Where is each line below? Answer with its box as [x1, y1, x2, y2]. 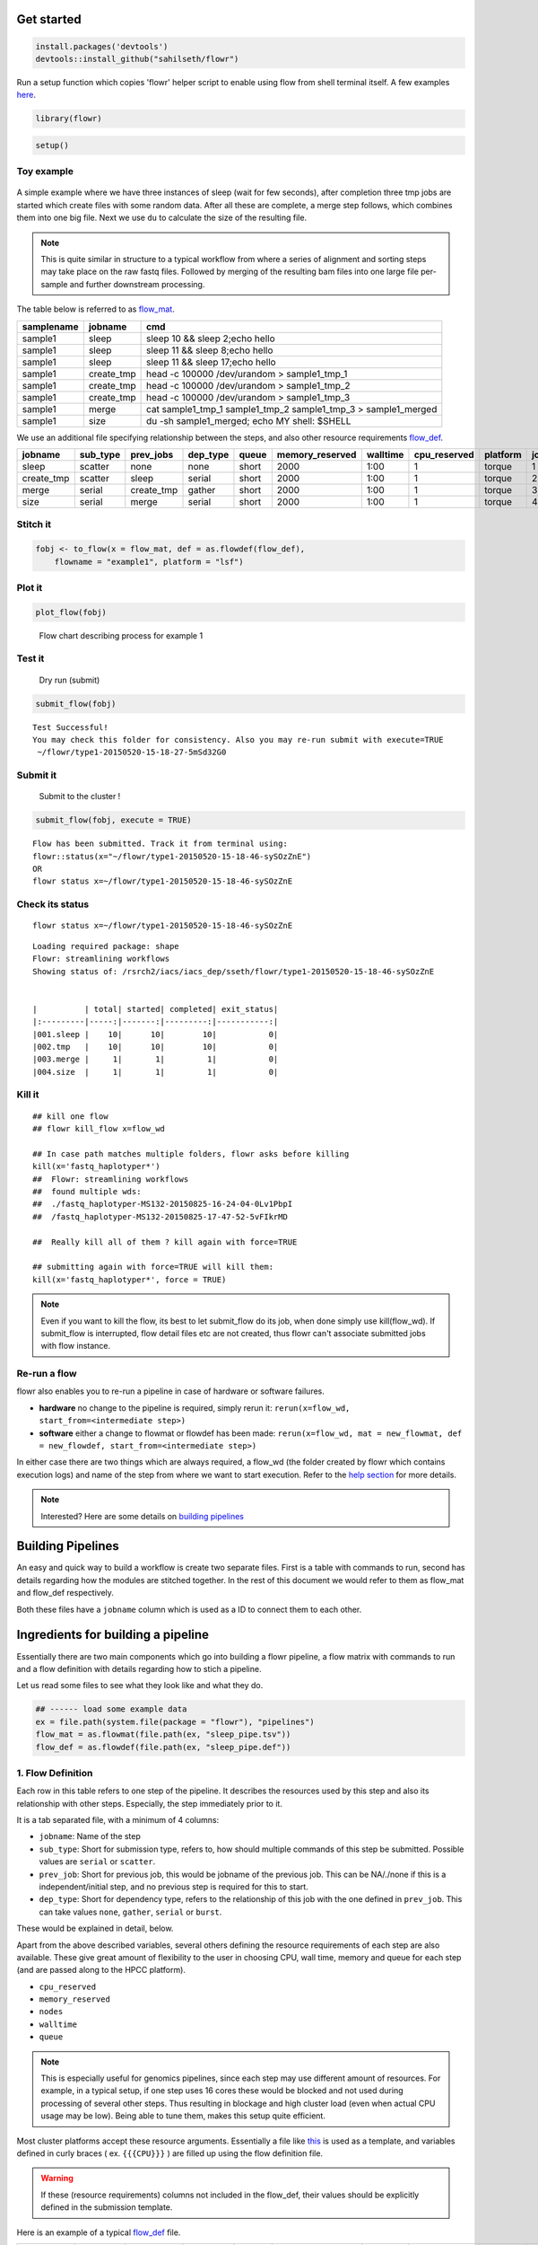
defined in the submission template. [40, 2202, 173, 2213]
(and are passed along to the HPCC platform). [16, 1965, 186, 1976]
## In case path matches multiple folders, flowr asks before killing [32, 1149, 350, 1158]
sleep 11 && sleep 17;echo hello [145, 356, 277, 368]
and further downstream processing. [69, 278, 205, 289]
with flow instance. [40, 1341, 111, 1351]
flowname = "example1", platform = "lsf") [54, 557, 244, 567]
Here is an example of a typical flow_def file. [16, 2227, 181, 2238]
